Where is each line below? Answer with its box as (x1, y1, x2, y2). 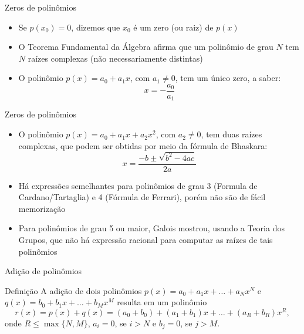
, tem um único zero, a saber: (175, 72, 281, 84)
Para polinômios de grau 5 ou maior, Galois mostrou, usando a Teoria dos (18, 222, 285, 234)
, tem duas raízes (201, 128, 262, 140)
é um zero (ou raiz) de (133, 21, 214, 33)
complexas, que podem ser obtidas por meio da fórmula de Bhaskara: (18, 139, 268, 151)
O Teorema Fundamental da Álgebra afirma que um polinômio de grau (18, 41, 273, 53)
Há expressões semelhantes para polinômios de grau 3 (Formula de (18, 179, 258, 191)
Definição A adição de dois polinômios (5, 284, 142, 296)
